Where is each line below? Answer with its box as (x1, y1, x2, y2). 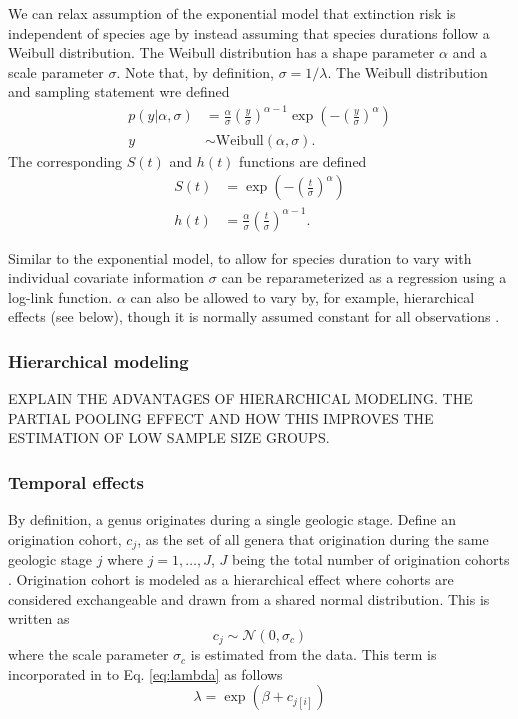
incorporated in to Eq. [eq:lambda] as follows (8, 663, 283, 684)
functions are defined (239, 150, 367, 171)
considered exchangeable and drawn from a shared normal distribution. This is (8, 588, 490, 609)
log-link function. (8, 286, 113, 307)
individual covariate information (8, 267, 205, 288)
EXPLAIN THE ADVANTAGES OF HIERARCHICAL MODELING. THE (8, 388, 473, 409)
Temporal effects (8, 469, 144, 494)
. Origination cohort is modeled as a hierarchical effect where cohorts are (8, 568, 454, 589)
